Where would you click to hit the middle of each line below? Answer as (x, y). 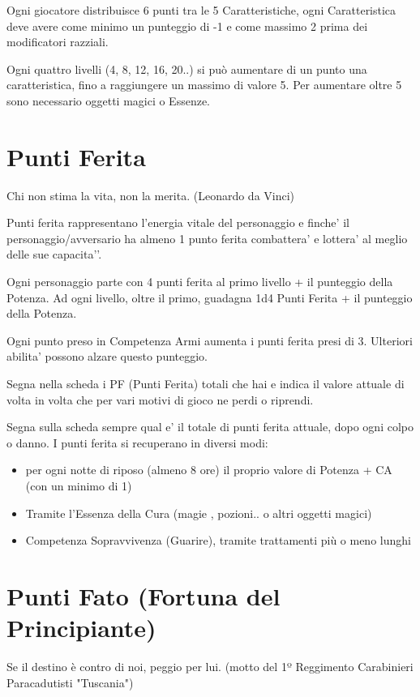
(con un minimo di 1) (79, 485)
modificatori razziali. (58, 42)
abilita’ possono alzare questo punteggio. (107, 356)
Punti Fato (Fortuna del (144, 595)
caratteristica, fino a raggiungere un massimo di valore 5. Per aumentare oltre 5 (204, 85)
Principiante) (81, 628)
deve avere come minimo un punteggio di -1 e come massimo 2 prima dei (187, 26)
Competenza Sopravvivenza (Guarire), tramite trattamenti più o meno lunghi (218, 540)
